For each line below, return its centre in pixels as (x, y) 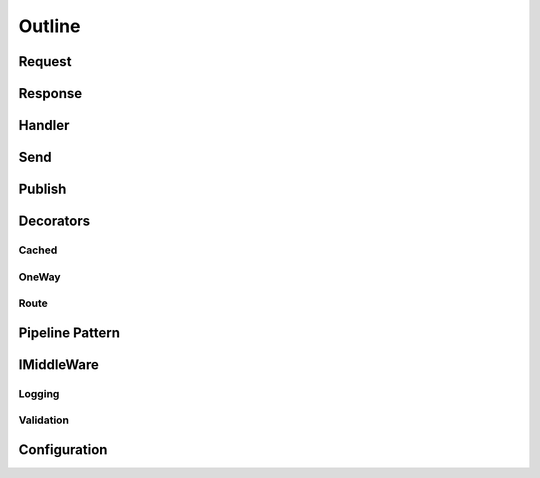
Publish (42, 189)
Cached (38, 250)
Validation (44, 420)
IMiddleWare (59, 364)
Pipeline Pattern (69, 332)
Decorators (54, 221)
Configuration (63, 449)
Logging (39, 393)
